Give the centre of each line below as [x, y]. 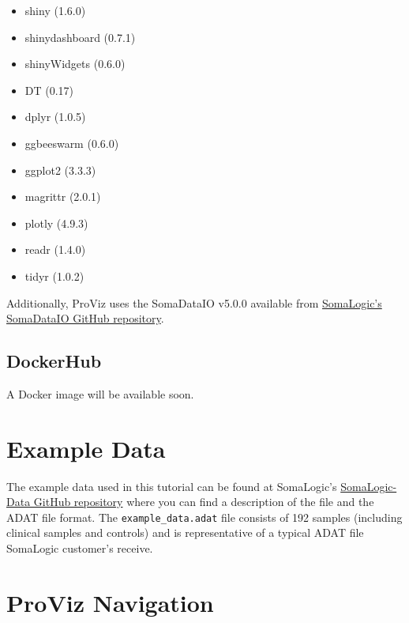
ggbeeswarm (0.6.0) [72, 143]
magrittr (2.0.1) [63, 196]
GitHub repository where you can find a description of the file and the [204, 502]
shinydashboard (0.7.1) [80, 37]
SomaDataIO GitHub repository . [85, 318]
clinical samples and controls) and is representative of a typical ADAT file [185, 532]
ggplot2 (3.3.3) [60, 170]
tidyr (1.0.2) [54, 276]
